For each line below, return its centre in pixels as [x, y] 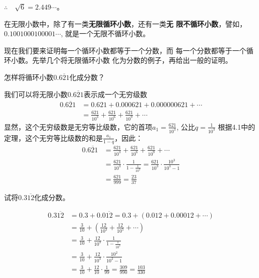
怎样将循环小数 [29, 77]
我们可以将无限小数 [36, 94]
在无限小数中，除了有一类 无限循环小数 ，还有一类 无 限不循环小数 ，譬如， [125, 23]
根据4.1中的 [237, 126]
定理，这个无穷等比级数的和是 [53, 137]
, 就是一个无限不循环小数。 [105, 33]
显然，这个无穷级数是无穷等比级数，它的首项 [78, 126]
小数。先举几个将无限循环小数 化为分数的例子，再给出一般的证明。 [121, 60]
